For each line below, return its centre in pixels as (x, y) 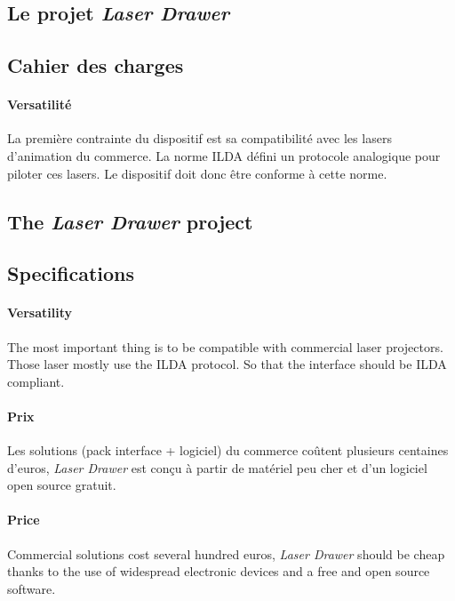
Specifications (71, 273)
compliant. (36, 381)
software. (32, 588)
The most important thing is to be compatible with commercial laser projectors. (225, 346)
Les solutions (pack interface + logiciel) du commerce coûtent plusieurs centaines (228, 450)
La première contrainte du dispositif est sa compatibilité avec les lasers (200, 138)
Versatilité (40, 104)
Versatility (40, 313)
